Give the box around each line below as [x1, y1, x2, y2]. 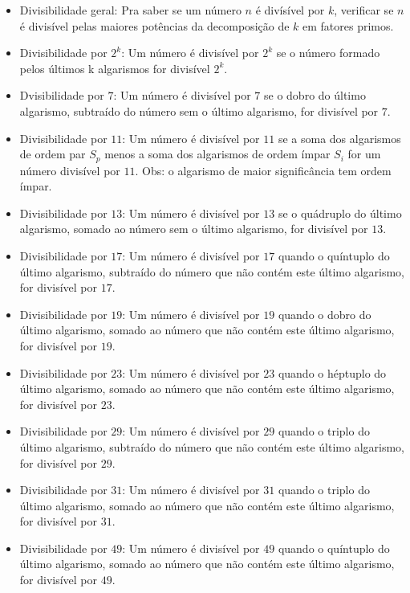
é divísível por [255, 2, 325, 18]
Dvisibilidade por [19, 87, 104, 104]
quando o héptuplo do [278, 364, 387, 381]
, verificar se [334, 2, 394, 18]
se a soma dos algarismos [278, 129, 401, 146]
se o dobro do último [264, 87, 366, 104]
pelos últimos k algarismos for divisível [19, 59, 210, 76]
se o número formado [276, 44, 380, 61]
